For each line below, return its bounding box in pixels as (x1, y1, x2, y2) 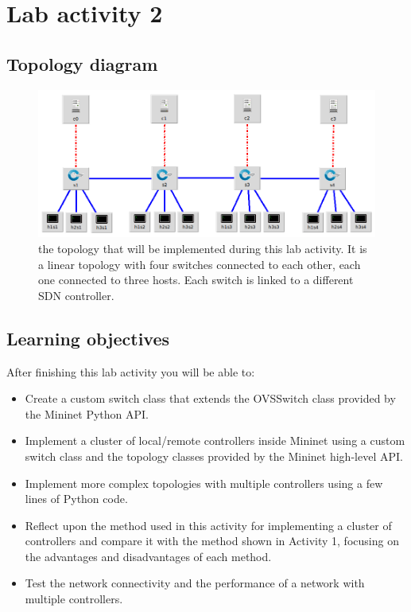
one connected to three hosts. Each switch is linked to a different (38, 271, 354, 288)
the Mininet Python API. (25, 405, 149, 422)
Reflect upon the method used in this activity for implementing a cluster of (25, 516, 392, 533)
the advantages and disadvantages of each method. (25, 548, 272, 564)
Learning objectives (6, 325, 170, 350)
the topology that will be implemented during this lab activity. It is (38, 240, 367, 256)
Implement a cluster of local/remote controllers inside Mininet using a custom (25, 432, 405, 449)
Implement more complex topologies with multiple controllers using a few (25, 474, 383, 491)
